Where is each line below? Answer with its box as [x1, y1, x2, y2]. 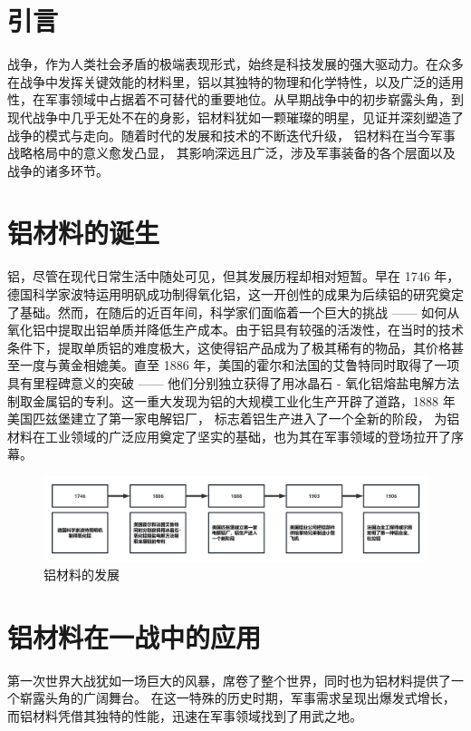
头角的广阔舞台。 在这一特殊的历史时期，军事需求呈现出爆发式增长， [44, 688, 456, 707]
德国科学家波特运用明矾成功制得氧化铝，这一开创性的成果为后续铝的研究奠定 [7, 285, 464, 303]
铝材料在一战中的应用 [7, 618, 262, 655]
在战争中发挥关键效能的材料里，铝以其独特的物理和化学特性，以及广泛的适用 [7, 72, 464, 91]
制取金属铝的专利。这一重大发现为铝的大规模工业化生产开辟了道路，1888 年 [7, 391, 456, 410]
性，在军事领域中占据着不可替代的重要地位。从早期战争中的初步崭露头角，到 [7, 90, 464, 109]
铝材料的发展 [43, 564, 120, 583]
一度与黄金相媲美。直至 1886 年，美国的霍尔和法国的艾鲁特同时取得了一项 [19, 356, 460, 375]
